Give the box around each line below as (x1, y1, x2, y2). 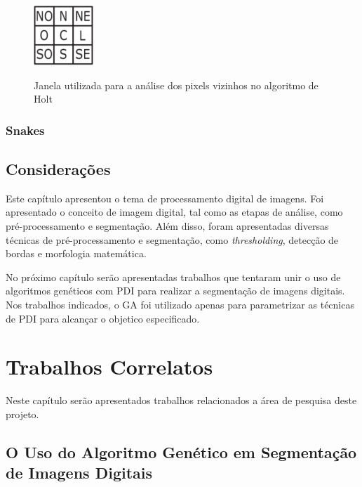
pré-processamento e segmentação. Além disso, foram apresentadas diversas (6, 219, 329, 233)
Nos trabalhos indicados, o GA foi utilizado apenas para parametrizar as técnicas (6, 297, 354, 311)
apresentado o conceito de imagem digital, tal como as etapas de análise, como (6, 204, 343, 219)
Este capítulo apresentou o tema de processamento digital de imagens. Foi (6, 190, 324, 205)
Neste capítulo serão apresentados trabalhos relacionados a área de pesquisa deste (6, 393, 357, 408)
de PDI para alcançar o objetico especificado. (6, 311, 200, 325)
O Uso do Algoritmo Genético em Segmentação (6, 441, 357, 462)
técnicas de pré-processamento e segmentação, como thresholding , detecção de (6, 232, 339, 247)
